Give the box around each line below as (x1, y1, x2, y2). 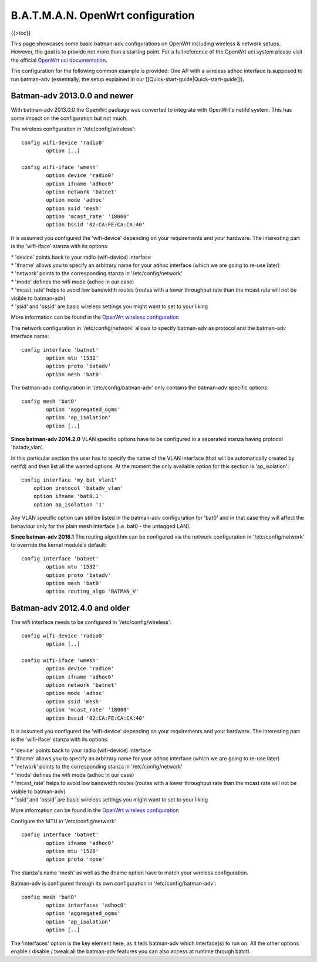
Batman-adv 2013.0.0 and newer (11, 91, 134, 101)
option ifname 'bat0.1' (33, 493, 102, 500)
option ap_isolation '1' (33, 501, 105, 508)
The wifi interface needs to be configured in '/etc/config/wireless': (11, 619, 172, 626)
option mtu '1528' (46, 848, 99, 854)
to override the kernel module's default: (11, 542, 107, 549)
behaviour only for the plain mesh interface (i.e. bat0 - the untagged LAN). (11, 522, 191, 529)
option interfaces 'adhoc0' (46, 901, 127, 908)
